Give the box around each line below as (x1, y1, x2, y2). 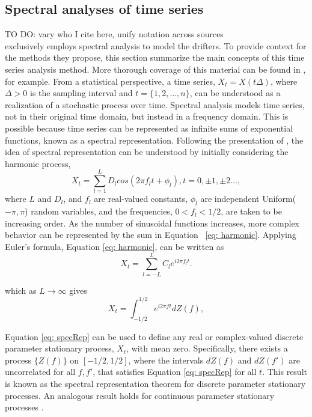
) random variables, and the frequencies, (25, 205, 173, 218)
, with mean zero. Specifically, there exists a (126, 342, 288, 355)
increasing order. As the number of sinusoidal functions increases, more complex (5, 216, 299, 229)
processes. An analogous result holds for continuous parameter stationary (5, 389, 275, 401)
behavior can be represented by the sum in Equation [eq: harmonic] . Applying (5, 228, 296, 241)
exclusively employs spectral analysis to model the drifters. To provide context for (5, 39, 307, 52)
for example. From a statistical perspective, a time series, (5, 75, 215, 87)
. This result (262, 365, 307, 378)
